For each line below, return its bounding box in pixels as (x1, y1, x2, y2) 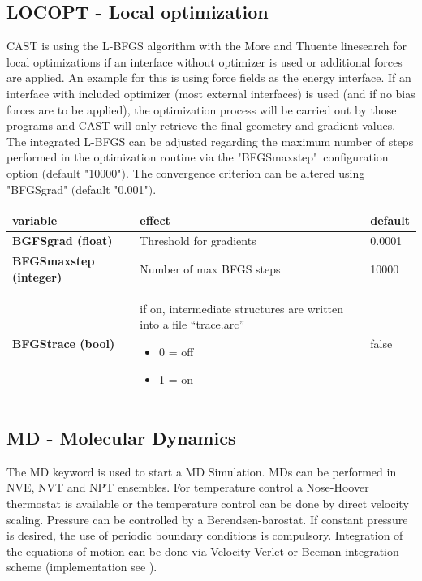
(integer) (12, 268, 62, 285)
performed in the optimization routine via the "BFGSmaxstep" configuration (6, 148, 389, 166)
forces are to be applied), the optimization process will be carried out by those (6, 101, 397, 118)
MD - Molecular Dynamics (6, 425, 236, 450)
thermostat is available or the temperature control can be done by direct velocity (6, 495, 409, 512)
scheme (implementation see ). (6, 558, 157, 575)
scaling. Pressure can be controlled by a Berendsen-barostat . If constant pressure (6, 510, 408, 527)
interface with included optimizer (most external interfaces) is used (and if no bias (6, 84, 416, 101)
